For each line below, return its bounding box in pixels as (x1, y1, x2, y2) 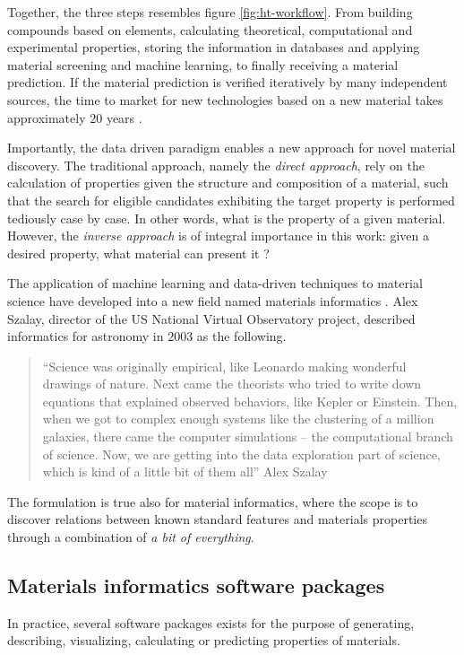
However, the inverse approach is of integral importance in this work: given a (7, 226, 429, 245)
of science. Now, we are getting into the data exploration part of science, (42, 444, 441, 463)
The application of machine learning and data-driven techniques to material (7, 274, 423, 293)
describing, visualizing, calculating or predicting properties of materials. (7, 631, 400, 650)
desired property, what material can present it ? (7, 243, 270, 262)
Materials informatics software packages (7, 572, 385, 599)
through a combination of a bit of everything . (7, 528, 254, 546)
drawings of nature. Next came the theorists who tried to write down (42, 374, 422, 393)
